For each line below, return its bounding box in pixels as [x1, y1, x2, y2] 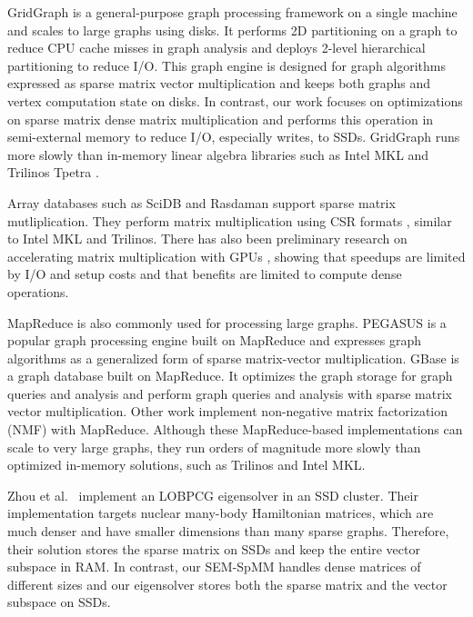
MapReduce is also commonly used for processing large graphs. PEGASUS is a [7, 313, 447, 332]
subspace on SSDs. [7, 592, 111, 612]
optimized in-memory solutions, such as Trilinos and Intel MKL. [7, 455, 366, 474]
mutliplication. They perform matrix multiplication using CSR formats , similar [7, 211, 452, 230]
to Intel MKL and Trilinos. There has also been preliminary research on [7, 229, 408, 248]
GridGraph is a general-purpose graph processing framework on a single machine [7, 3, 458, 21]
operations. [7, 282, 69, 301]
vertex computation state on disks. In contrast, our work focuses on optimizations [7, 91, 463, 110]
